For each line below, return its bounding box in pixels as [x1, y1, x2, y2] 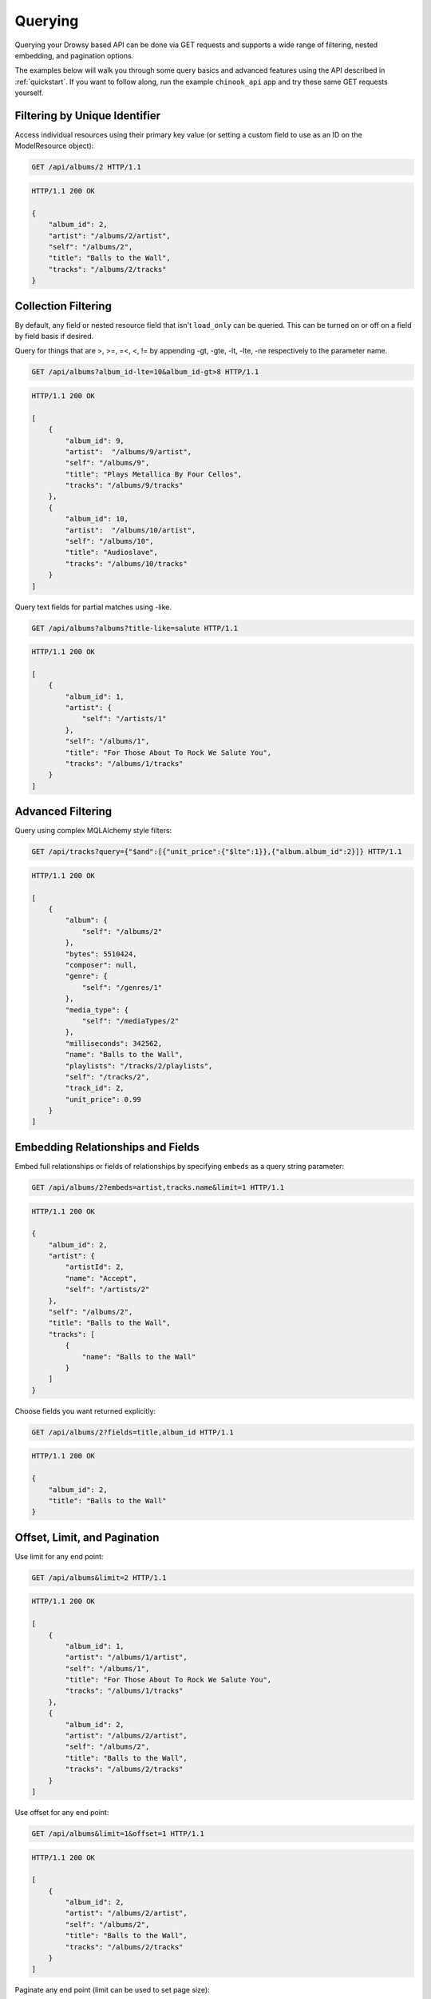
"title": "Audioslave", [65, 548, 159, 557]
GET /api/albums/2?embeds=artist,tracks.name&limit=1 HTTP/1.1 [31, 1183, 285, 1191]
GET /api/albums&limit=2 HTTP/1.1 [31, 1573, 167, 1582]
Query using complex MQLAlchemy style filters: [14, 826, 172, 836]
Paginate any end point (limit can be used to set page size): [14, 1985, 211, 1995]
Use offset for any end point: [14, 1807, 109, 1817]
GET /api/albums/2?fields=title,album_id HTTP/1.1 [31, 1427, 235, 1437]
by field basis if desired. [14, 331, 94, 341]
